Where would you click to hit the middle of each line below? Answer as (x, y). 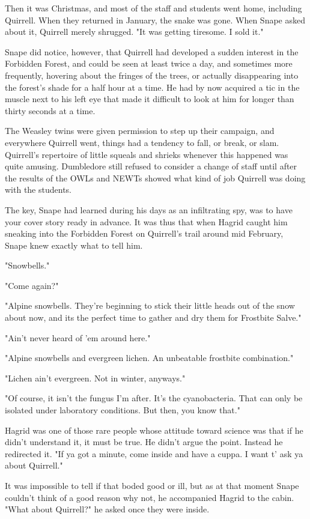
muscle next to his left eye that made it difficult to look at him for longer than (150, 99)
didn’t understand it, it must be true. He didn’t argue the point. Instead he (144, 442)
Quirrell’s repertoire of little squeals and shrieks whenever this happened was (147, 154)
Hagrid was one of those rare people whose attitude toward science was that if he (154, 430)
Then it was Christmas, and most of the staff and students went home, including (153, 8)
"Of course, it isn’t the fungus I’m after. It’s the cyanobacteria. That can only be (154, 398)
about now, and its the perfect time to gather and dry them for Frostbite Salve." (153, 317)
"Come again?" (32, 285)
